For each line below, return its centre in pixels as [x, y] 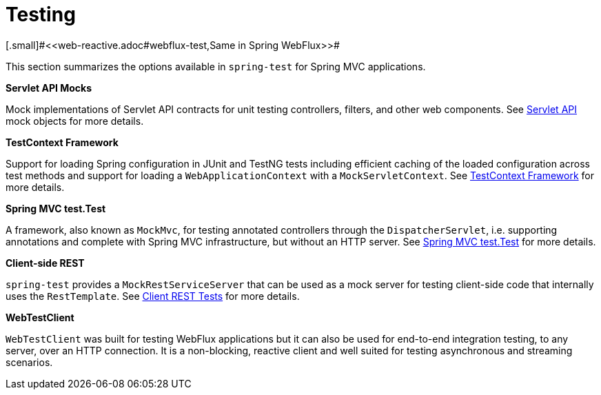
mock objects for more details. [75, 121]
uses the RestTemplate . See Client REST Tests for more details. [153, 296]
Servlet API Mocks [49, 88]
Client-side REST [45, 263]
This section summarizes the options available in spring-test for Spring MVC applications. [216, 66]
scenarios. [29, 362]
